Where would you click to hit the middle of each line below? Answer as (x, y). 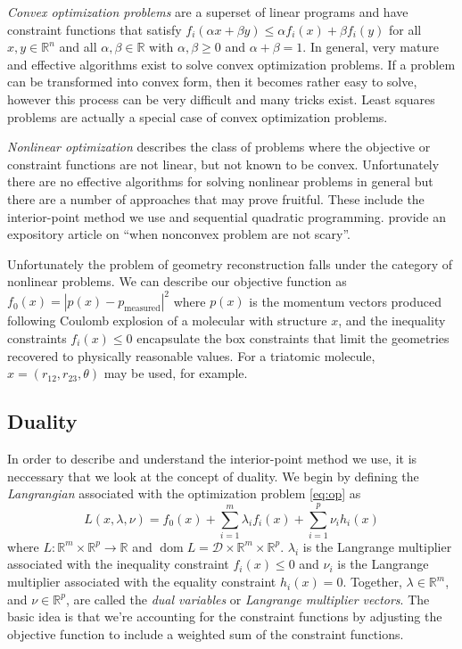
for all (405, 29)
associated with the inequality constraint (118, 564)
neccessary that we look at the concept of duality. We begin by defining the (213, 476)
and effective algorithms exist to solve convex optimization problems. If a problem (231, 64)
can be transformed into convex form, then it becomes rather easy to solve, (212, 82)
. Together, (372, 582)
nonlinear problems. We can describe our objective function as (177, 281)
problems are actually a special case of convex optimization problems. (198, 116)
